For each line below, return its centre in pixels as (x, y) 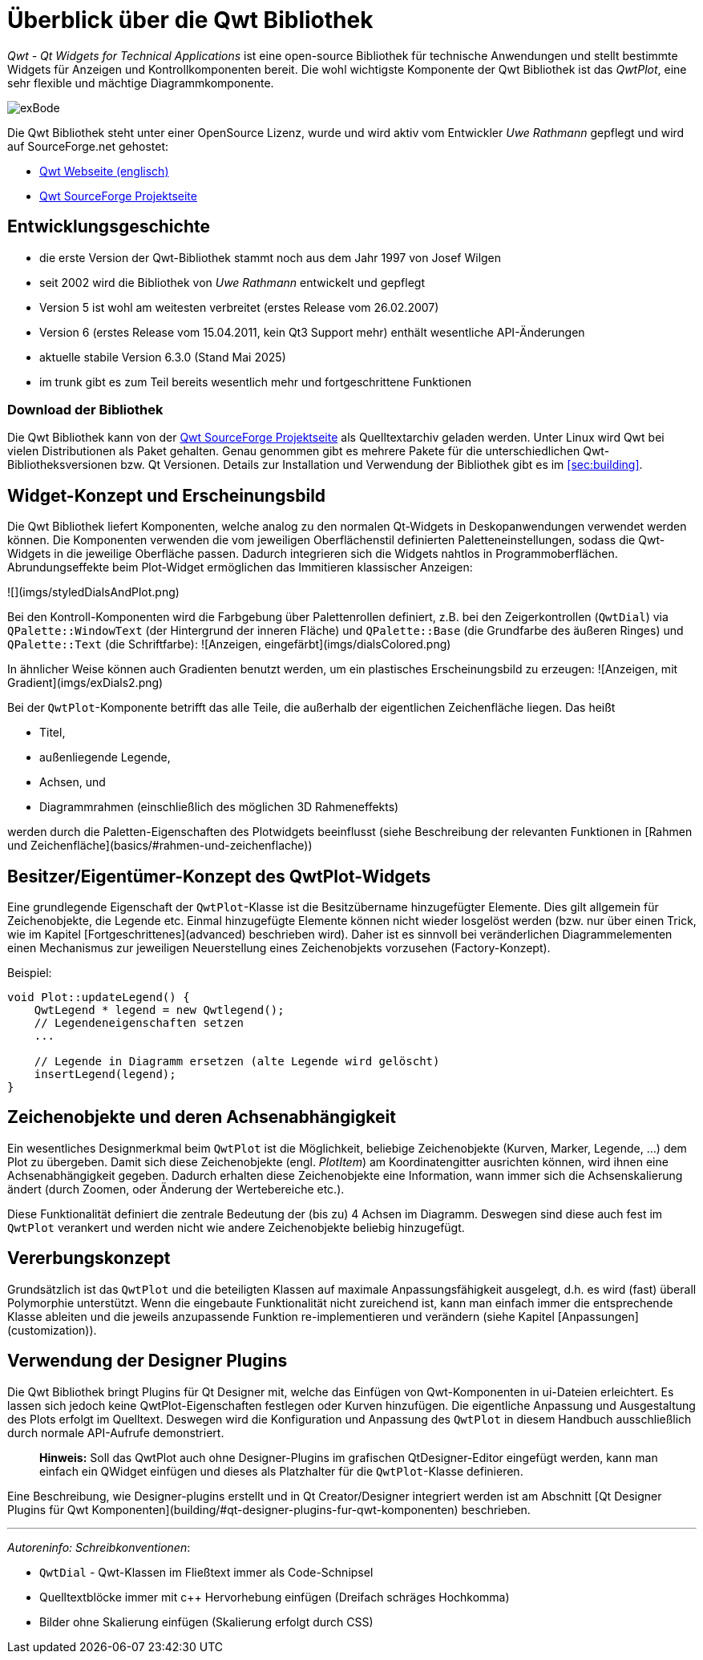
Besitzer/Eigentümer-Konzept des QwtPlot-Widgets (219, 876)
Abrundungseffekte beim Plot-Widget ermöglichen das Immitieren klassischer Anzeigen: (240, 567)
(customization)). (52, 1330)
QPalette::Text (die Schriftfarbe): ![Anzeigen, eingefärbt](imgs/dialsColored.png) (229, 644)
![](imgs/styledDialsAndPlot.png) (93, 592)
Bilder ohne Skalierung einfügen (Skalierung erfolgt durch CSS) (206, 1622)
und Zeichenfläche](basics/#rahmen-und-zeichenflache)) (160, 846)
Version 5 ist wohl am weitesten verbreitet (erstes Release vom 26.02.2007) (239, 307)
